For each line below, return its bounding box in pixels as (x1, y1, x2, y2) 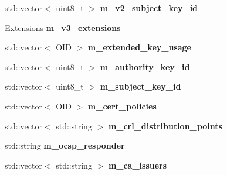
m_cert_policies (87, 99, 157, 112)
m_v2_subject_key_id (100, 2, 198, 13)
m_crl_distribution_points (108, 119, 222, 132)
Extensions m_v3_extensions (5, 21, 121, 33)
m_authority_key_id (100, 60, 190, 73)
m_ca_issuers (108, 159, 167, 171)
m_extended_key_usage (87, 41, 191, 53)
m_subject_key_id (100, 80, 181, 92)
